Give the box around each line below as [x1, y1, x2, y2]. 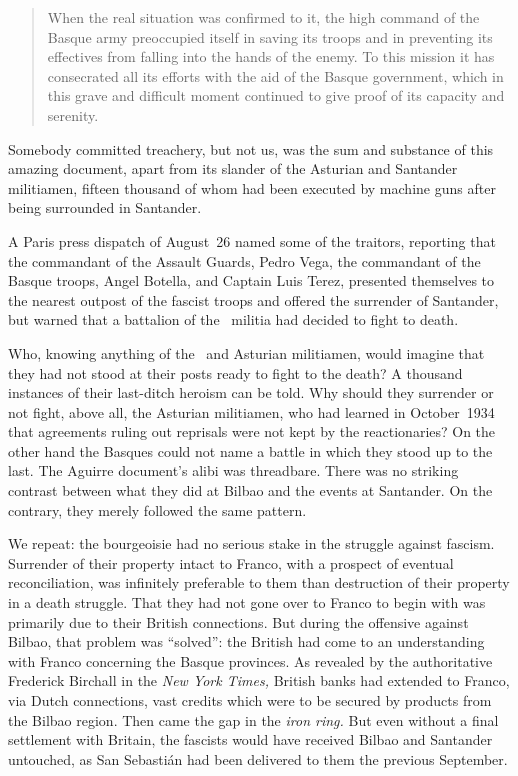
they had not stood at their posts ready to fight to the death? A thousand [8, 362, 463, 383]
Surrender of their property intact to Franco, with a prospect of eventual [8, 552, 454, 573]
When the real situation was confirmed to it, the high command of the [47, 7, 480, 27]
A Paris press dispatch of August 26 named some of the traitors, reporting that [8, 230, 496, 251]
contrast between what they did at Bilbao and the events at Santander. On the [8, 480, 493, 501]
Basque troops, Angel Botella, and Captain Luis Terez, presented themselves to [8, 270, 495, 291]
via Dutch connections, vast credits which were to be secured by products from [8, 690, 492, 710]
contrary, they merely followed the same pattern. [8, 499, 307, 520]
